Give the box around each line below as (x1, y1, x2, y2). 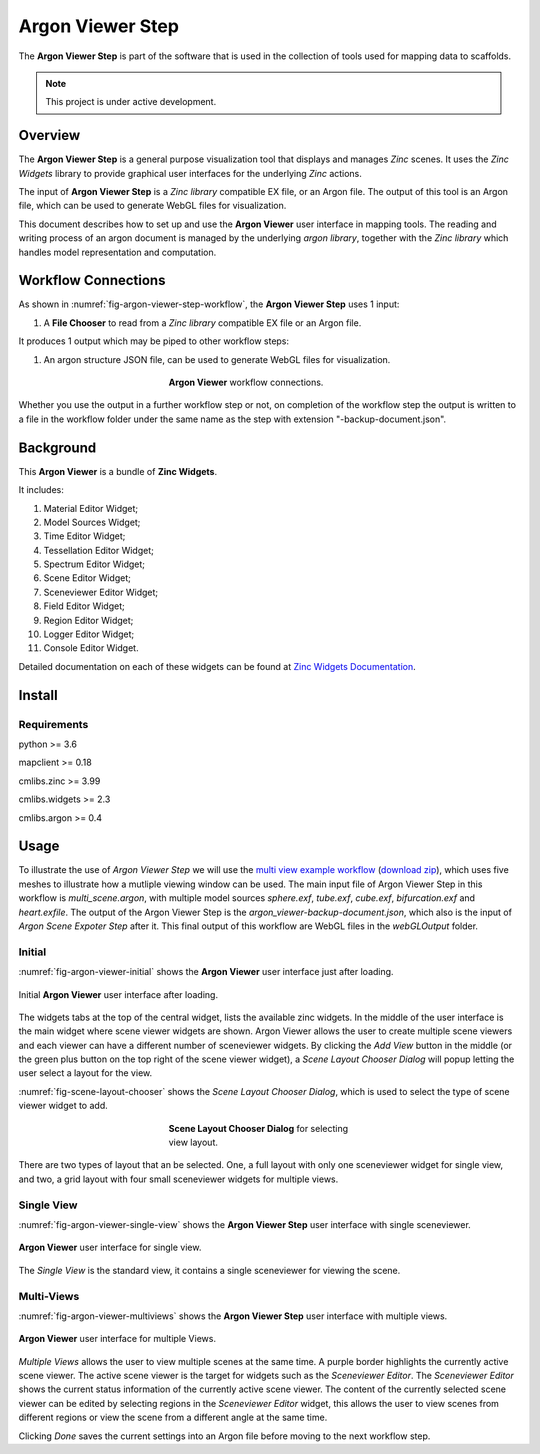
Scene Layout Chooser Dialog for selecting (168, 1122, 349, 1134)
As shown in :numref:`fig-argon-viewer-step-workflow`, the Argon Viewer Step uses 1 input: (18, 298, 400, 310)
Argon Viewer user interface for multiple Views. (18, 1333, 217, 1345)
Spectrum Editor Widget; (43, 558, 145, 570)
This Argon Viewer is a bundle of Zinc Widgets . (18, 465, 218, 477)
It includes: (18, 484, 64, 496)
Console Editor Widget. (43, 642, 139, 654)
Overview (18, 127, 81, 144)
